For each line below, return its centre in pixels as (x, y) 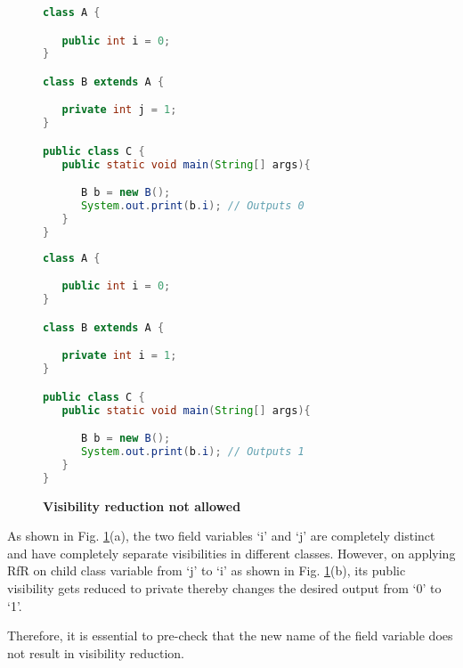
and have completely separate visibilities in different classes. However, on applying (231, 553)
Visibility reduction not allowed (142, 505)
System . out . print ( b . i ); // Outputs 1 (192, 451)
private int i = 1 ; (119, 356)
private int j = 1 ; (119, 110)
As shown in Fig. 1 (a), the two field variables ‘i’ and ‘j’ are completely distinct (221, 536)
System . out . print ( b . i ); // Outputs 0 (192, 206)
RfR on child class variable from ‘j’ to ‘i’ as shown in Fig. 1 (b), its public (207, 570)
